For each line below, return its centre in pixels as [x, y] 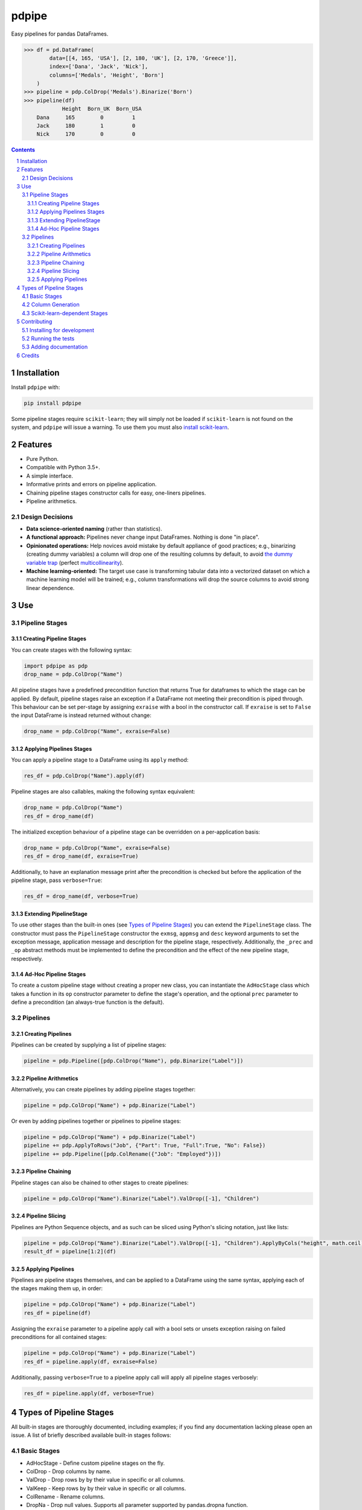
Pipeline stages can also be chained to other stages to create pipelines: [100, 1182]
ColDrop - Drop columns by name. [69, 1471]
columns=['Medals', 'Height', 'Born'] [106, 75]
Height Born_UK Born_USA [102, 109]
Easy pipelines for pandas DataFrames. [60, 34]
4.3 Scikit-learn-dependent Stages [65, 313]
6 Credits [28, 355]
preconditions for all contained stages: [59, 1337]
